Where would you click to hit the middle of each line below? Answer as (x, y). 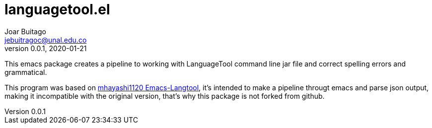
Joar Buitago (25, 31)
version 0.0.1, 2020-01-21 (46, 48)
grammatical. (26, 72)
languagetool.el (57, 9)
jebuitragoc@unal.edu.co (46, 40)
